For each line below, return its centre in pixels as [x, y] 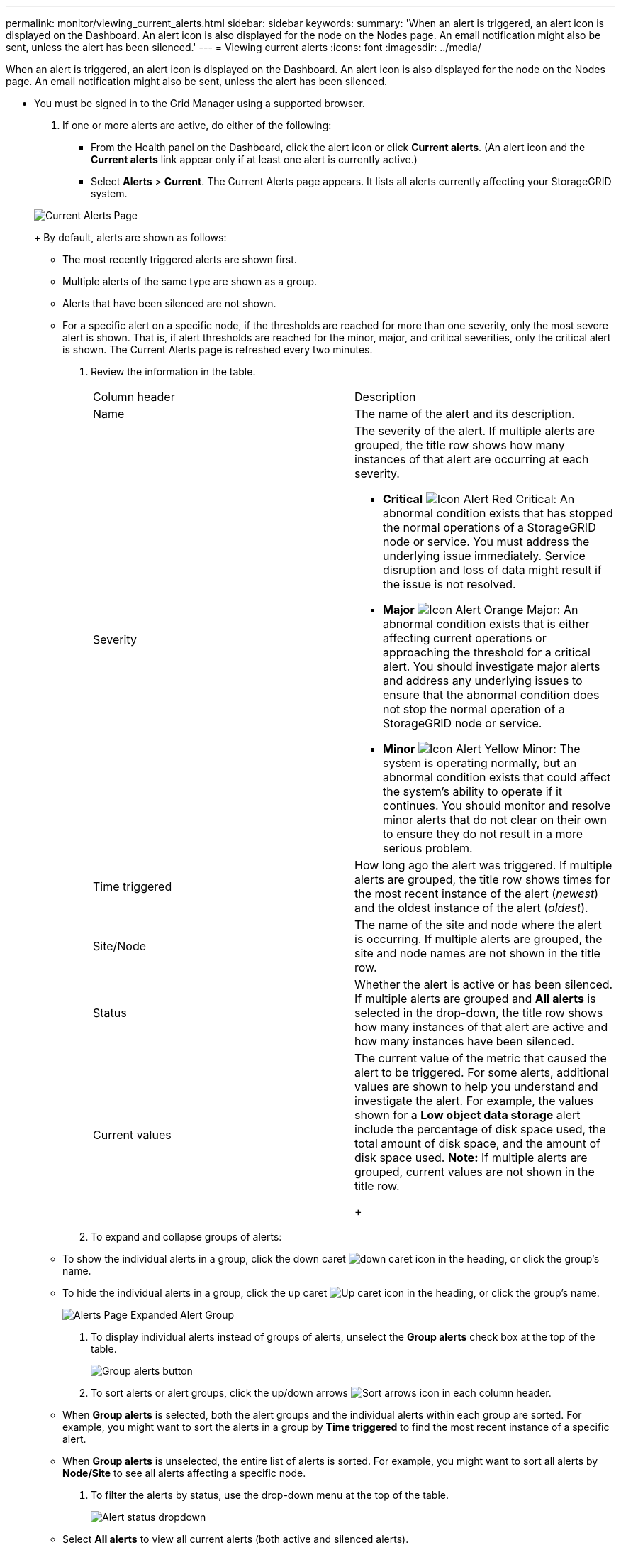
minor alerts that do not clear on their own [495, 820]
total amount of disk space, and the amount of [477, 1143]
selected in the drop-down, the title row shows [479, 1013]
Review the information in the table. [173, 372]
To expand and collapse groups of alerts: [186, 1237]
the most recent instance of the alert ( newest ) [477, 894]
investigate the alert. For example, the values [474, 1101]
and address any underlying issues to [483, 681]
